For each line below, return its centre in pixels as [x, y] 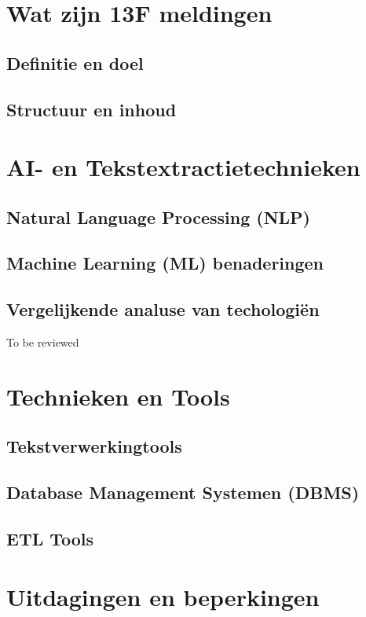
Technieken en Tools [118, 396]
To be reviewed [43, 342]
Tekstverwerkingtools [94, 446]
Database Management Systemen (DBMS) [183, 492]
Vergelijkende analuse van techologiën [163, 309]
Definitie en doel [75, 62]
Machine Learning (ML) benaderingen [165, 263]
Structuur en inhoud [91, 109]
